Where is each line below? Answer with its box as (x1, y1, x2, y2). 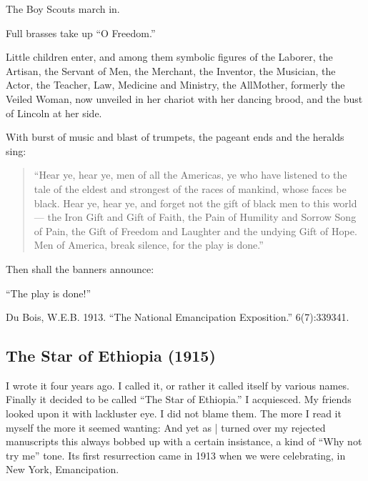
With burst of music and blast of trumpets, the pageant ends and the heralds (6, 129, 344, 144)
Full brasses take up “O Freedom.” (6, 25, 156, 40)
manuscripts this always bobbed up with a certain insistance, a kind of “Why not (6, 434, 362, 449)
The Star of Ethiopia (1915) (6, 344, 216, 367)
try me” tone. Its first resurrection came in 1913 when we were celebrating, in (6, 447, 346, 462)
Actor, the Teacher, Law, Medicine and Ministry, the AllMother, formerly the (6, 77, 345, 92)
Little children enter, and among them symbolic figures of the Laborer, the (6, 49, 333, 64)
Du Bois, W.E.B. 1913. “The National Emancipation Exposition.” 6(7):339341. (6, 309, 349, 324)
